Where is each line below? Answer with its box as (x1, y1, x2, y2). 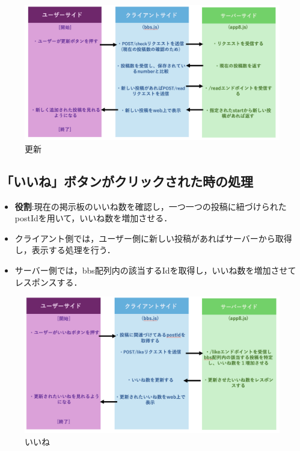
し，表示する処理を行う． (14, 244, 115, 256)
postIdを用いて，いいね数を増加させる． (14, 212, 173, 224)
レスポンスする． (14, 275, 82, 288)
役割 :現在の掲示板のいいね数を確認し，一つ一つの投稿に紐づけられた (14, 200, 287, 212)
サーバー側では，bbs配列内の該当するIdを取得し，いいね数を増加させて (14, 264, 296, 277)
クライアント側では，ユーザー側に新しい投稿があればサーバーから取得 (14, 232, 292, 244)
